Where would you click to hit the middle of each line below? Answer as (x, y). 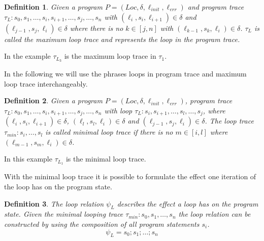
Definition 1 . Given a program (53, 7)
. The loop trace (229, 121)
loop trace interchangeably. (46, 83)
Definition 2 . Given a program (53, 101)
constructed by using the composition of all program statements (102, 224)
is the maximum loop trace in (110, 56)
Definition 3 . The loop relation (54, 203)
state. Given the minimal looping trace (64, 214)
